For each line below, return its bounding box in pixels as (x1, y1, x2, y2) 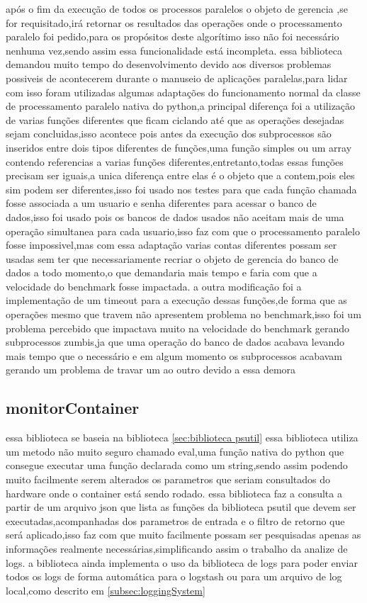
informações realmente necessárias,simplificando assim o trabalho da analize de (6, 541, 348, 556)
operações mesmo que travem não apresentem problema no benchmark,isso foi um (6, 307, 361, 322)
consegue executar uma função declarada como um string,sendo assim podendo (6, 458, 348, 473)
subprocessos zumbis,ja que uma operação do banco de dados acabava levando (6, 334, 345, 349)
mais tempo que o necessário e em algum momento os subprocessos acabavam (6, 348, 343, 363)
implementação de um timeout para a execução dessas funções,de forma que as (6, 293, 347, 308)
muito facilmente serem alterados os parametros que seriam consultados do (6, 472, 331, 487)
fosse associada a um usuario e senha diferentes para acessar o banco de (6, 196, 317, 210)
